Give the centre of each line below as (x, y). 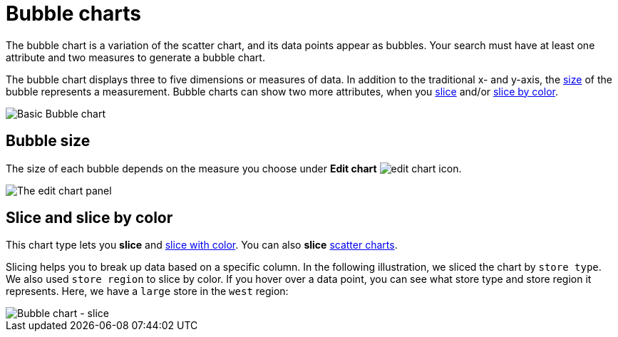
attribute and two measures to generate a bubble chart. (135, 57)
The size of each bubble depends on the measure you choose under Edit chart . (234, 168)
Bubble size (48, 141)
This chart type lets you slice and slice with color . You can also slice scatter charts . (202, 245)
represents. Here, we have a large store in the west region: (147, 291)
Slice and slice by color (89, 218)
